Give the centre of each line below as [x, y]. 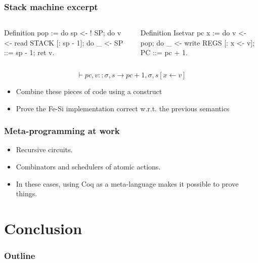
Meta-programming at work [62, 131]
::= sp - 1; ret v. [29, 52]
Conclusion [43, 228]
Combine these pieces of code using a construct [89, 91]
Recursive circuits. [44, 149]
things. [27, 193]
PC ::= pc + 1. [164, 52]
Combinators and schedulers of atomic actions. [88, 166]
